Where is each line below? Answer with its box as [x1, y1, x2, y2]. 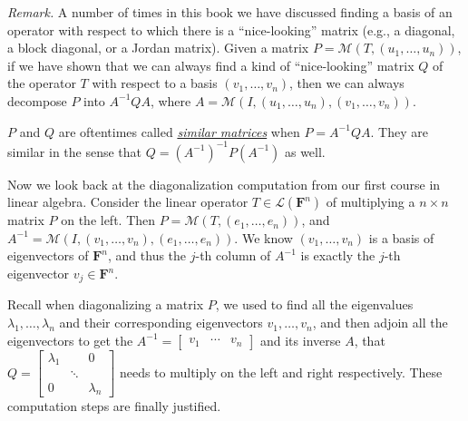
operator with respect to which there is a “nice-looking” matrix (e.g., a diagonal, [7, 20, 455, 39]
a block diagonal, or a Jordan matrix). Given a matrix [7, 38, 309, 57]
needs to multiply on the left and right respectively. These [119, 362, 443, 381]
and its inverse [259, 330, 341, 349]
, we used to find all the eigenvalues [215, 295, 414, 314]
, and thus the [108, 246, 187, 265]
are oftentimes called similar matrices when [58, 122, 300, 141]
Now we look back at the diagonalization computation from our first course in [7, 174, 441, 193]
